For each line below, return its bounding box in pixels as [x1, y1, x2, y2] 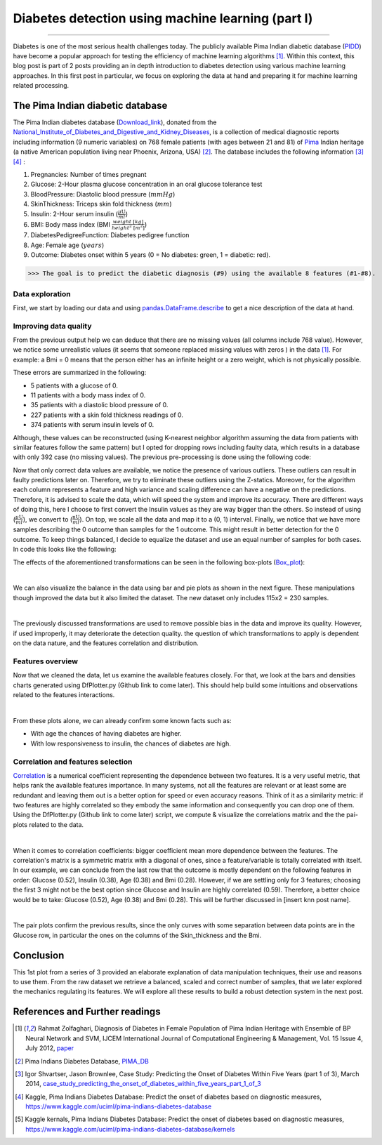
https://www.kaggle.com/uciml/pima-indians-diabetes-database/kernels [25, 1125, 235, 1133]
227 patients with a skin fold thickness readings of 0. [30, 411, 184, 419]
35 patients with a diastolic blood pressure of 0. [30, 401, 169, 409]
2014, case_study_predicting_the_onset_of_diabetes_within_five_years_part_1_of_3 [25, 1080, 261, 1088]
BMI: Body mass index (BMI [30, 220, 110, 228]
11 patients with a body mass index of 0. [30, 390, 146, 399]
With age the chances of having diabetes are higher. [30, 729, 182, 738]
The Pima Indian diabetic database [13, 99, 168, 112]
